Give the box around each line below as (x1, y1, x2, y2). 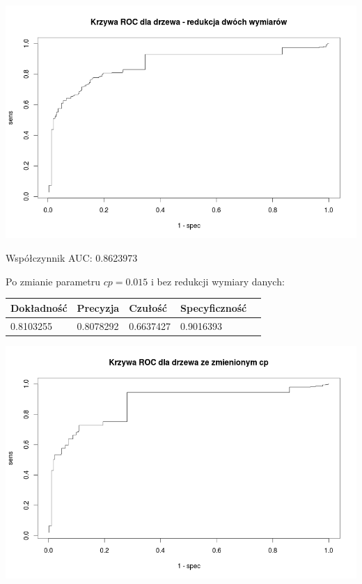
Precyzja (77, 300, 120, 315)
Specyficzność (180, 300, 247, 315)
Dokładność (10, 300, 68, 315)
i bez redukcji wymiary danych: (151, 274, 285, 288)
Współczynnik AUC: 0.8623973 (6, 251, 138, 265)
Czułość (129, 300, 167, 315)
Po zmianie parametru (6, 274, 100, 288)
